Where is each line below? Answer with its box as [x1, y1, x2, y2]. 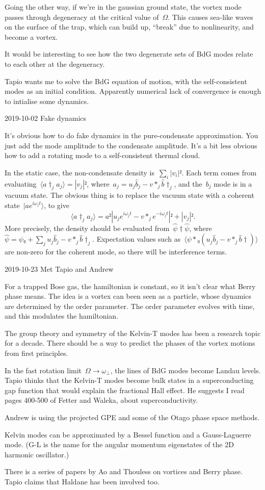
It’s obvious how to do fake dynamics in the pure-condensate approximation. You [5, 130, 258, 140]
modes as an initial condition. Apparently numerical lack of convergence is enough [5, 86, 261, 96]
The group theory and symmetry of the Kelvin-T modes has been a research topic [5, 327, 261, 338]
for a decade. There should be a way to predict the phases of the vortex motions [5, 338, 255, 348]
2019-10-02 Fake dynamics [5, 113, 87, 123]
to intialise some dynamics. [5, 95, 89, 106]
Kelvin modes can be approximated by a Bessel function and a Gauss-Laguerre [5, 429, 251, 440]
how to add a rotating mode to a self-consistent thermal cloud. [5, 150, 200, 161]
